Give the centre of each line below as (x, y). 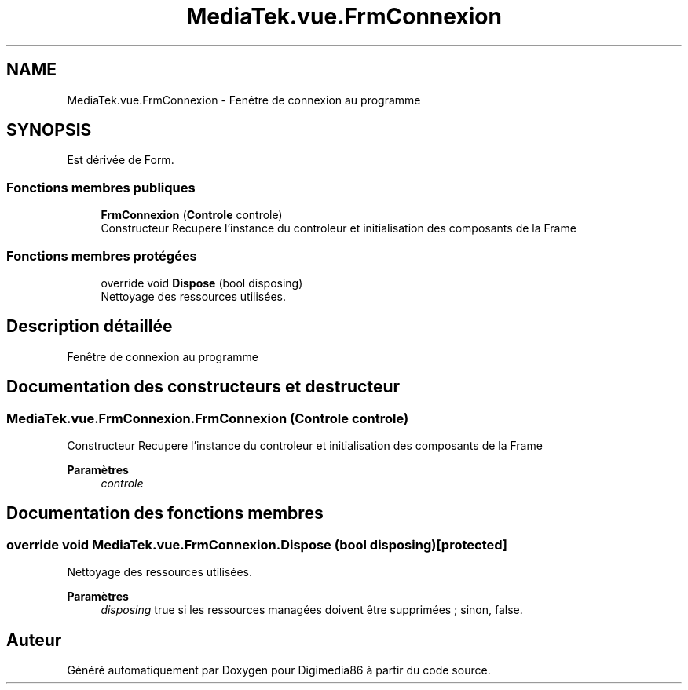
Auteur (34, 640)
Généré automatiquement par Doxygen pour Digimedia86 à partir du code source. (279, 670)
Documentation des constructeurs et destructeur (203, 387)
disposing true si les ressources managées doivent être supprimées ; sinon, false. (312, 610)
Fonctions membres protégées (102, 256)
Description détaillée (90, 327)
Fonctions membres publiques (101, 187)
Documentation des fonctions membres (165, 513)
